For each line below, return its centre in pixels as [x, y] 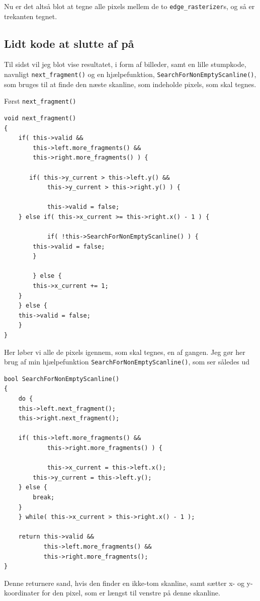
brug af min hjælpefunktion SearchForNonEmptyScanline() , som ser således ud [127, 362]
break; [44, 497]
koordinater [22, 593]
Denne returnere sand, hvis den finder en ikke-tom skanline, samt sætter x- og [124, 583]
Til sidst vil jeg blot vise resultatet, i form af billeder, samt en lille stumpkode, [125, 64]
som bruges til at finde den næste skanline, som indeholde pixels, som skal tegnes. [130, 84]
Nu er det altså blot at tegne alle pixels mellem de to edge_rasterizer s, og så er [129, 6]
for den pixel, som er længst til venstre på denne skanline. [131, 593]
